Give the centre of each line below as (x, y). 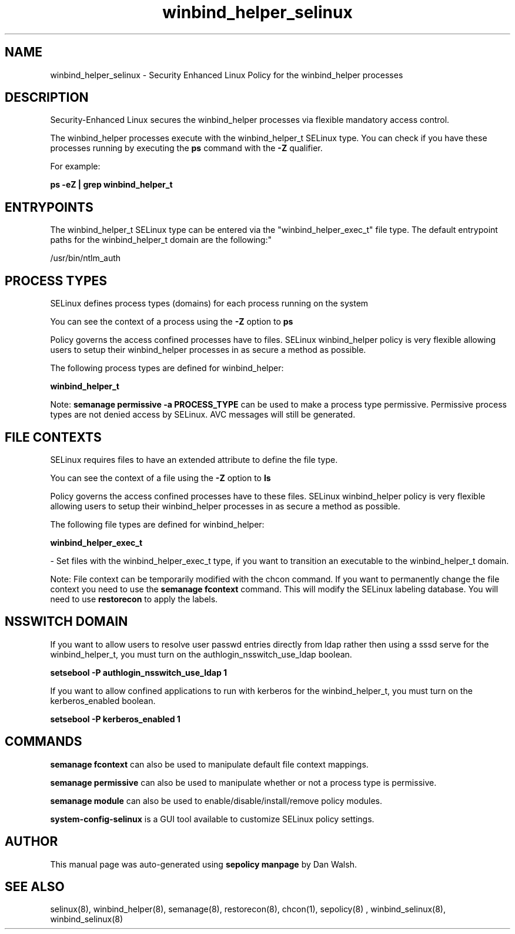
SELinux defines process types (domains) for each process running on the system (209, 303)
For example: (75, 166)
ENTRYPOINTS (49, 207)
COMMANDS (44, 742)
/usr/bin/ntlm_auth (86, 258)
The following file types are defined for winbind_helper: (157, 524)
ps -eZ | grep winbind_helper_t (111, 185)
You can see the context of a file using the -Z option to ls (160, 478)
